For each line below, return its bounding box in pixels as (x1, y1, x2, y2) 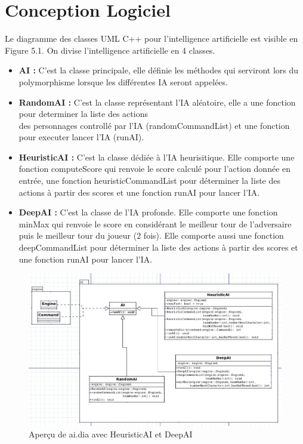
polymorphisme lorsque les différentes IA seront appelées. (18, 75, 228, 88)
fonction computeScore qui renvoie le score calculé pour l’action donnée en (18, 162, 291, 175)
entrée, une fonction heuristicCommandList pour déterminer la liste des (18, 174, 280, 187)
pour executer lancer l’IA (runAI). (18, 131, 144, 143)
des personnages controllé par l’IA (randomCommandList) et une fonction (18, 119, 290, 131)
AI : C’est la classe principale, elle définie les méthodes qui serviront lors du (18, 64, 299, 76)
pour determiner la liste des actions (18, 107, 148, 120)
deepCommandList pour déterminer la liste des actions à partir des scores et (18, 241, 298, 254)
